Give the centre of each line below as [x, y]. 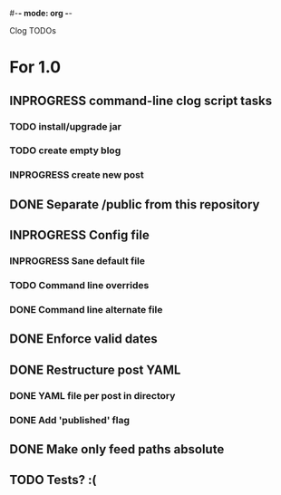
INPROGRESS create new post [77, 175]
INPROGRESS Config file [79, 235]
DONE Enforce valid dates [83, 339]
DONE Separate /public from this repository [135, 204]
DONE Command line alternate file [86, 309]
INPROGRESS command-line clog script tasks [141, 100]
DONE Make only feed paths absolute [117, 449]
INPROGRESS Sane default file [78, 261]
